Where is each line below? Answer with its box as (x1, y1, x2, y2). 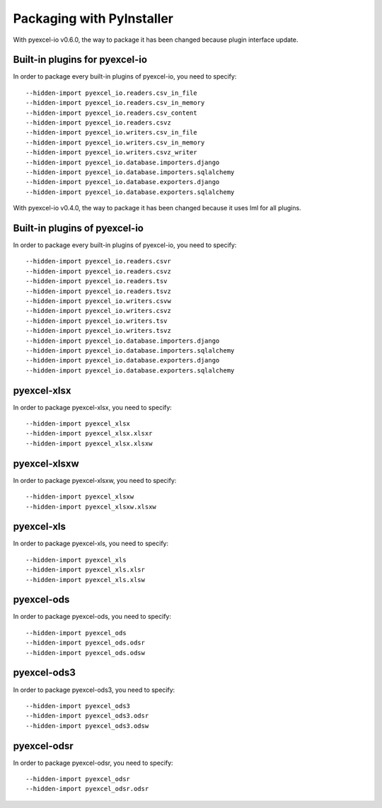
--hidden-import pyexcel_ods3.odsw (25, 722, 149, 729)
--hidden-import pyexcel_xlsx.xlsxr (25, 429, 153, 438)
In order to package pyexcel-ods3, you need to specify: (13, 685, 175, 694)
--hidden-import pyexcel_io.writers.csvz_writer (25, 149, 197, 157)
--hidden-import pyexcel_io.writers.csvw (25, 297, 171, 305)
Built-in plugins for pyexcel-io (13, 54, 148, 66)
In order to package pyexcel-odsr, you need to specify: (13, 758, 173, 767)
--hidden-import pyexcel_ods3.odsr (25, 712, 149, 720)
